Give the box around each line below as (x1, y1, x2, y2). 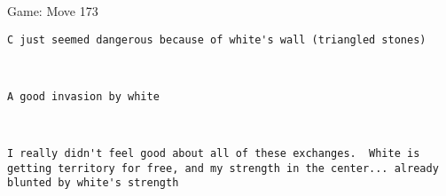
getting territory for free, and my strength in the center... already (7, 161, 439, 175)
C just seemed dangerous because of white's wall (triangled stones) (7, 33, 426, 46)
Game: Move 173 (7, 2, 98, 20)
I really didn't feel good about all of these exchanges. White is (7, 147, 420, 161)
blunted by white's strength (7, 176, 179, 190)
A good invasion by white (7, 90, 160, 103)
